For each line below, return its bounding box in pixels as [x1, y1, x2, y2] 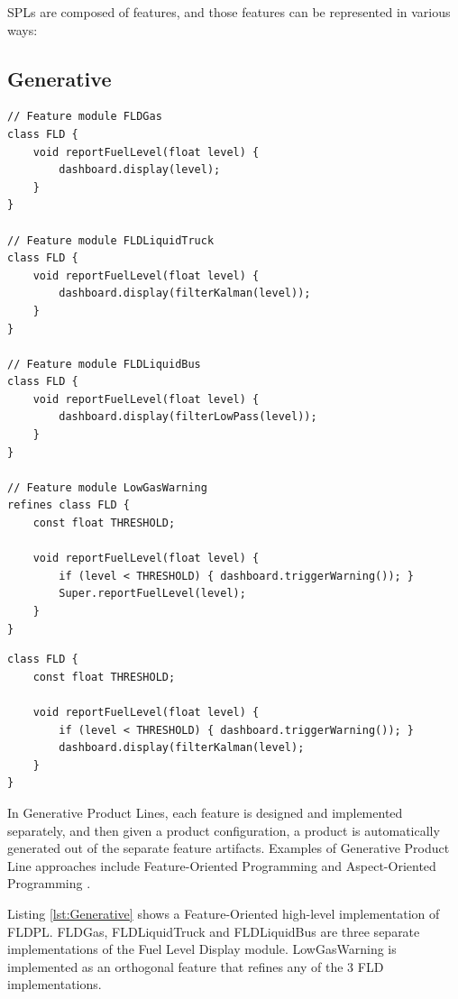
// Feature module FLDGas [7, 110, 162, 124]
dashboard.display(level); [59, 163, 221, 177]
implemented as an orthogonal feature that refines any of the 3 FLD [7, 957, 384, 976]
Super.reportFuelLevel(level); [59, 587, 246, 600]
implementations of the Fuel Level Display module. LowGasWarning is [7, 939, 397, 958]
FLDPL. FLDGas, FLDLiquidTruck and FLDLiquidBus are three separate [7, 921, 420, 940]
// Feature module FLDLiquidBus [7, 357, 201, 371]
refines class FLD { [7, 499, 131, 512]
